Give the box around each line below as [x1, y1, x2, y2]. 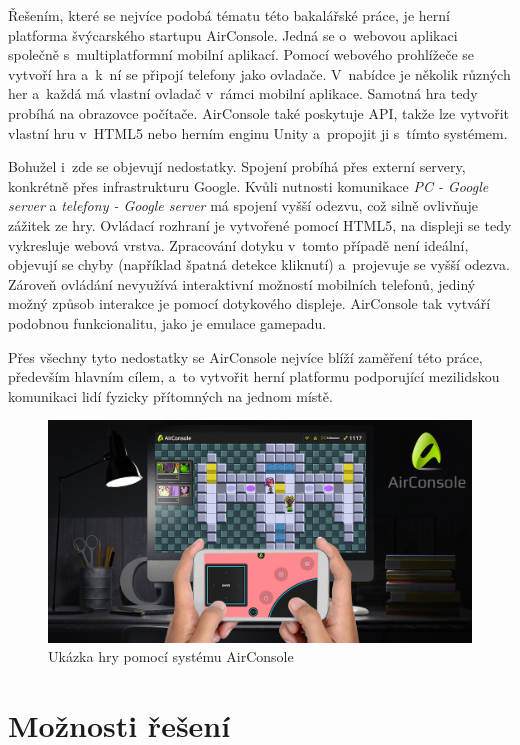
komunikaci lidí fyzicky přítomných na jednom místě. [8, 385, 333, 406]
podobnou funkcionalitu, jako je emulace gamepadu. [8, 312, 327, 333]
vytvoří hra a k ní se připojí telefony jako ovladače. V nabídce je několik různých [8, 63, 511, 84]
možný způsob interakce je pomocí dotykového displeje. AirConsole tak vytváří [8, 293, 491, 314]
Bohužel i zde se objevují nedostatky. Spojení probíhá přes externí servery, [8, 156, 466, 177]
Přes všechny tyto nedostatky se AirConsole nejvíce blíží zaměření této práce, [8, 346, 483, 367]
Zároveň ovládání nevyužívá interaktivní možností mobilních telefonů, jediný [8, 273, 476, 294]
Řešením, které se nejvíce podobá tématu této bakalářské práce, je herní [8, 5, 450, 25]
